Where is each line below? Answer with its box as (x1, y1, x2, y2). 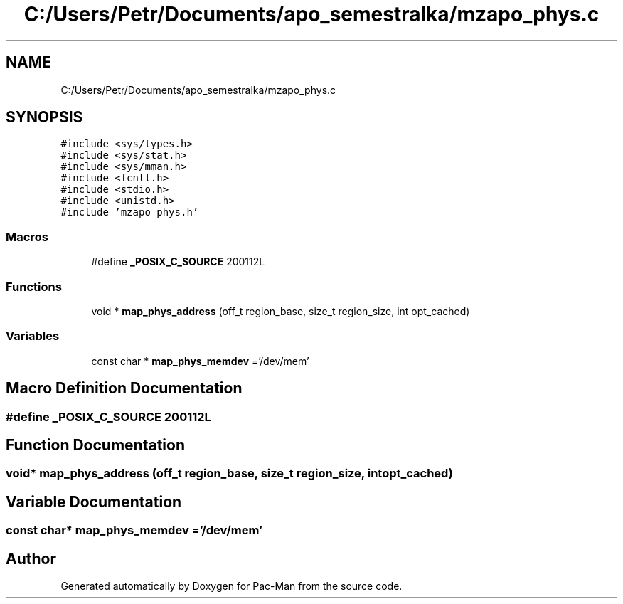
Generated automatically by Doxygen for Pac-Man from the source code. (60, 580, 403, 593)
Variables (6, 329, 60, 344)
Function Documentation (6, 435, 185, 454)
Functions (6, 279, 62, 294)
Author (6, 549, 56, 568)
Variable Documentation (6, 492, 182, 511)
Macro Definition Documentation (6, 379, 243, 398)
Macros (6, 229, 48, 244)
